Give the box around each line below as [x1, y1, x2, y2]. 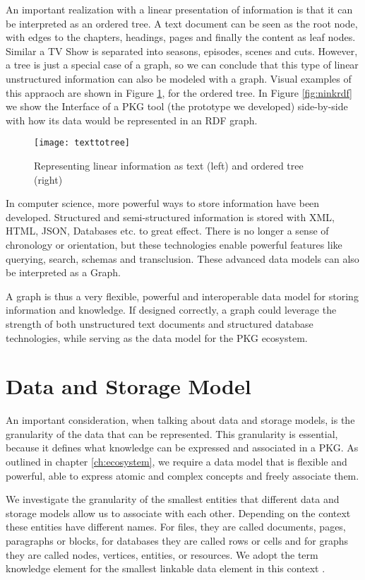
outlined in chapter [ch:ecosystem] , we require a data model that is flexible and [6, 454, 347, 469]
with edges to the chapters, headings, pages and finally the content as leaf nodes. [6, 30, 356, 45]
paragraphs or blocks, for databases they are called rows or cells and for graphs [6, 533, 349, 548]
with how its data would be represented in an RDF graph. [6, 112, 258, 127]
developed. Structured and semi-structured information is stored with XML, [6, 209, 335, 224]
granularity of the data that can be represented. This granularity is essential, [6, 426, 338, 441]
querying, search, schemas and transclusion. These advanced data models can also [6, 251, 359, 266]
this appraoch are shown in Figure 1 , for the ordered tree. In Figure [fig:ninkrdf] [6, 85, 352, 100]
